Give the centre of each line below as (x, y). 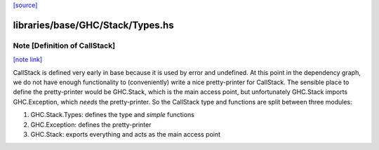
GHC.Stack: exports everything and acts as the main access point (126, 134)
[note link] (28, 60)
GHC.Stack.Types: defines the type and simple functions (112, 115)
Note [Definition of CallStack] (64, 46)
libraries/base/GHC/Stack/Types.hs (94, 25)
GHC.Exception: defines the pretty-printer (91, 124)
